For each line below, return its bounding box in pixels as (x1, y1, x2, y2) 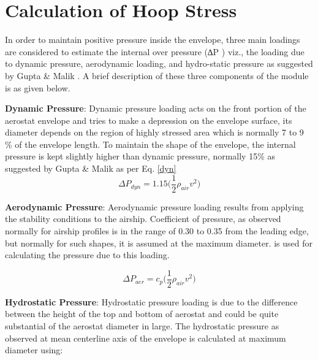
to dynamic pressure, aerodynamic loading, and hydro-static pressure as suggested (5, 57, 313, 70)
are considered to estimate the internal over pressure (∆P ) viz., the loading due (5, 45, 305, 58)
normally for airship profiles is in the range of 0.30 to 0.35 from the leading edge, (5, 224, 309, 237)
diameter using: (5, 343, 63, 356)
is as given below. (5, 81, 70, 94)
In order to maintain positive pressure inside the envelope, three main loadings (5, 33, 300, 46)
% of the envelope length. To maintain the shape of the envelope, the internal (5, 137, 296, 150)
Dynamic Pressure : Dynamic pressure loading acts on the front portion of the (5, 102, 306, 115)
